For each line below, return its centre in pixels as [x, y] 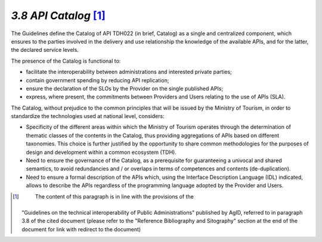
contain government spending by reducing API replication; [97, 80]
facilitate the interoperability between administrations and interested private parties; [129, 72]
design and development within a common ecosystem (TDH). [101, 152]
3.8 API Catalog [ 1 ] [58, 15]
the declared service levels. [45, 50]
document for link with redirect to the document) [81, 229]
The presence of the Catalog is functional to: [66, 61]
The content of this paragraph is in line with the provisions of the [114, 196]
